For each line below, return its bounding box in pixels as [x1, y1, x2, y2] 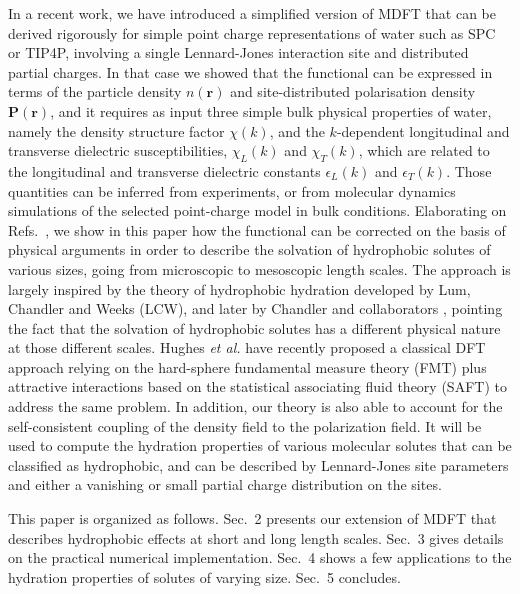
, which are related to [358, 140, 490, 161]
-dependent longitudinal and [336, 120, 510, 141]
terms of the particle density [8, 81, 182, 102]
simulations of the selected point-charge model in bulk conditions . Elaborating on [8, 200, 507, 221]
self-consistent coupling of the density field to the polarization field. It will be [8, 415, 482, 436]
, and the [269, 120, 325, 141]
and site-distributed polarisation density [230, 81, 476, 102]
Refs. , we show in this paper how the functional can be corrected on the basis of [8, 219, 506, 240]
